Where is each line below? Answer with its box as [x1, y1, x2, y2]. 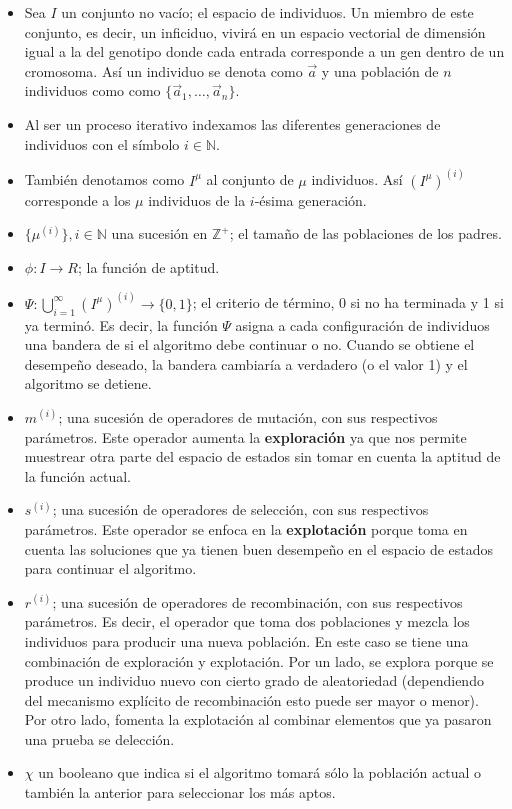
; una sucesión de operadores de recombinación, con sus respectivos [52, 591, 463, 612]
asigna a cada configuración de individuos [235, 314, 490, 335]
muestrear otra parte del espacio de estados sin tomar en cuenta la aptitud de [24, 446, 501, 467]
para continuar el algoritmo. [24, 558, 197, 579]
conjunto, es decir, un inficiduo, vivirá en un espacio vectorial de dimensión [24, 21, 486, 42]
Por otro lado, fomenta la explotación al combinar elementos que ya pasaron [24, 709, 492, 730]
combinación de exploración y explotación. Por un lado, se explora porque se [24, 650, 494, 671]
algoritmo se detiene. [24, 373, 152, 394]
